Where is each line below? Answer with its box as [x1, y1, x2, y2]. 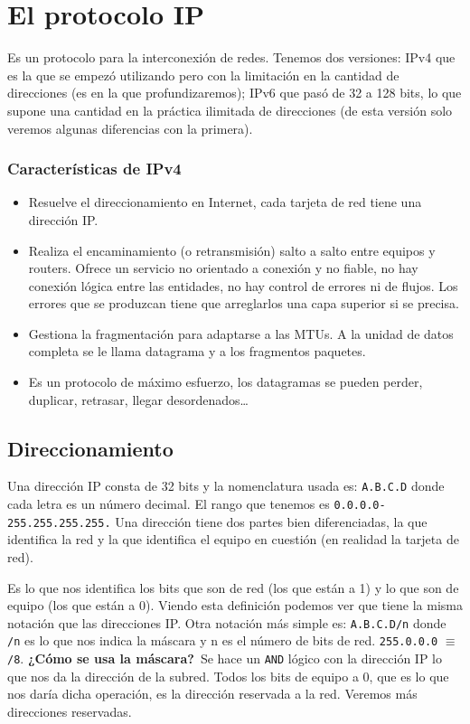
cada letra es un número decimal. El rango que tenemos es [7, 494, 330, 513]
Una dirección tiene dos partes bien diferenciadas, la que [115, 512, 428, 531]
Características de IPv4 [7, 157, 182, 180]
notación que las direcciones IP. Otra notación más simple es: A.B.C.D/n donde [7, 613, 446, 632]
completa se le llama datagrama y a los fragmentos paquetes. [28, 342, 366, 361]
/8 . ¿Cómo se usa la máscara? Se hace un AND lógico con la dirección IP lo [7, 649, 442, 668]
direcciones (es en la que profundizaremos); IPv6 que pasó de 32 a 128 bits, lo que [7, 83, 462, 102]
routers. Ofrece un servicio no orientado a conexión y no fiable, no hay [28, 259, 418, 277]
